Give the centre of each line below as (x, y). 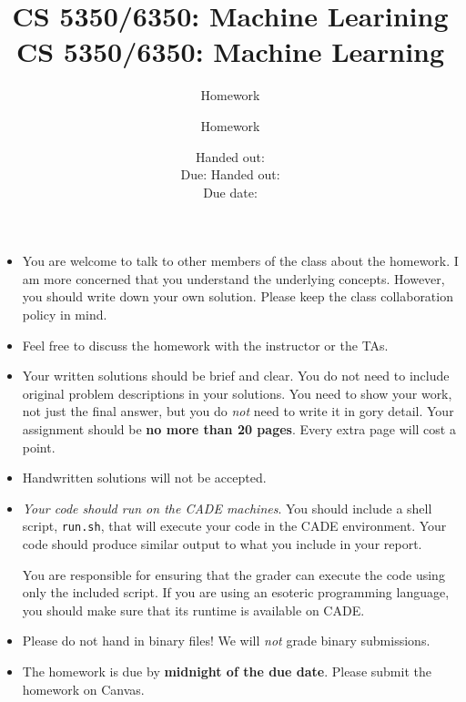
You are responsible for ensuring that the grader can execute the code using (233, 574)
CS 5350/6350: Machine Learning (230, 51)
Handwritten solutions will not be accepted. (144, 478)
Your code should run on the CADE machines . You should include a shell (227, 508)
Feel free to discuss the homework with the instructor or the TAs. (205, 345)
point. (39, 447)
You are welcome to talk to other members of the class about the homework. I (240, 261)
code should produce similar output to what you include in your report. (222, 544)
